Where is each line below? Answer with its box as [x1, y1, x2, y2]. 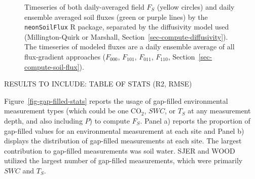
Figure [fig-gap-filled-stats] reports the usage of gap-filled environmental [4, 95, 228, 106]
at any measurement [188, 105, 251, 116]
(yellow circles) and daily [157, 2, 235, 12]
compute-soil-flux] [24, 61, 80, 72]
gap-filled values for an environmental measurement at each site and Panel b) [4, 125, 244, 136]
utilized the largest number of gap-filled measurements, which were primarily [4, 155, 243, 166]
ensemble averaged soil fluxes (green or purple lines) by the [24, 11, 208, 22]
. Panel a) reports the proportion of [140, 115, 250, 126]
